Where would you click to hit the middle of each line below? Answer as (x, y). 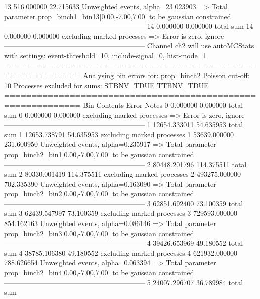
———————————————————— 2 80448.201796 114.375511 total (125, 164)
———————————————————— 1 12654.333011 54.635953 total (124, 125)
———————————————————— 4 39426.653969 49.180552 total (124, 243)
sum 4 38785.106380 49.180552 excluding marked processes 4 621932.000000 (121, 252)
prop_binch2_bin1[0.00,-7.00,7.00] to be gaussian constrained (99, 154)
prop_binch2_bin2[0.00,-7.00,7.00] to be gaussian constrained (99, 194)
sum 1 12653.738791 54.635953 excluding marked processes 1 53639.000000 (119, 134)
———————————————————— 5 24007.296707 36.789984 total (124, 282)
